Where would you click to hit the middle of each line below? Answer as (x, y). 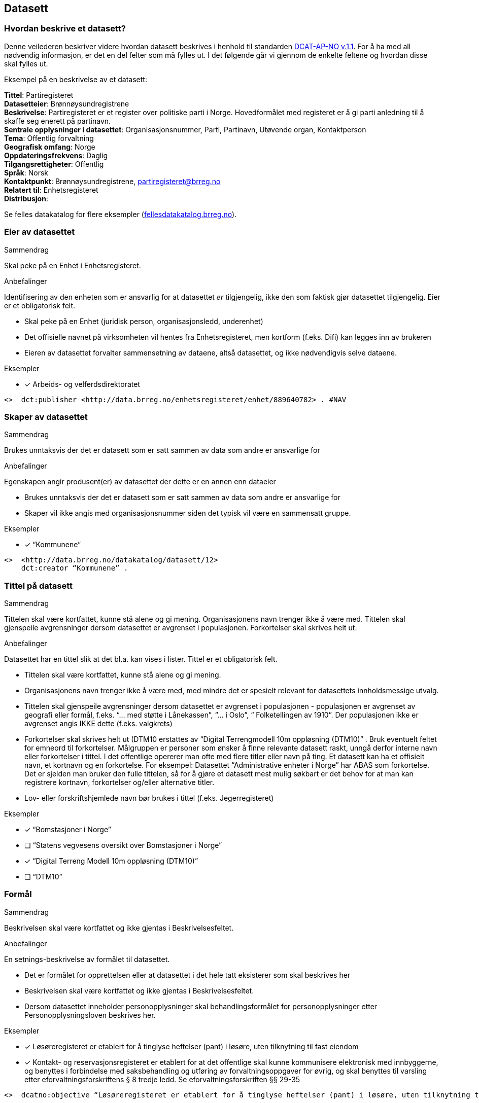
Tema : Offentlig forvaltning (49, 138)
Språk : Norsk (26, 172)
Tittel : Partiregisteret (39, 95)
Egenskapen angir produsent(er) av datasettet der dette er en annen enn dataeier (140, 482)
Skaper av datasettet (46, 417)
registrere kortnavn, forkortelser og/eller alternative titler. (119, 782)
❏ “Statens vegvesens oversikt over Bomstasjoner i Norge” (123, 845)
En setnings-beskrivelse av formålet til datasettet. (87, 959)
